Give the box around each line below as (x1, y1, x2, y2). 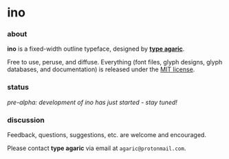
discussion (7, 115, 45, 125)
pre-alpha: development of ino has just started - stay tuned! (7, 98, 177, 106)
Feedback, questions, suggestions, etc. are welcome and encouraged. (7, 131, 206, 139)
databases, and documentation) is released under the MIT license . (7, 65, 195, 73)
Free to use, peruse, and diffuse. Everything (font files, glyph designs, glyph (7, 58, 223, 66)
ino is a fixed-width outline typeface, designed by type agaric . (7, 45, 185, 53)
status (7, 82, 30, 92)
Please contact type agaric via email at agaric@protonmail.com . (7, 144, 186, 152)
